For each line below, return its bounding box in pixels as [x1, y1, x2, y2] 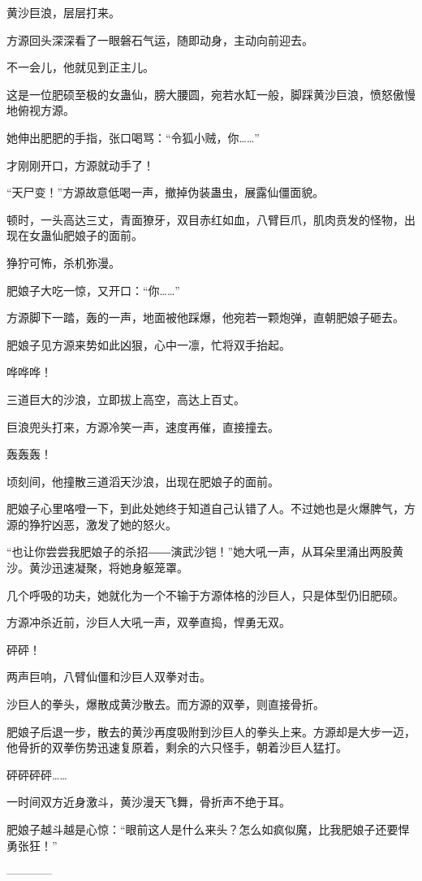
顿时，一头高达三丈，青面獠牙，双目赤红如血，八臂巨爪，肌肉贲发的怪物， [6, 210, 404, 228]
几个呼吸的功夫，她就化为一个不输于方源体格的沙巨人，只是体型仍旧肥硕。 [6, 586, 404, 603]
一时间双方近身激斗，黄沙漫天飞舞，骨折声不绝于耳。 [6, 793, 291, 810]
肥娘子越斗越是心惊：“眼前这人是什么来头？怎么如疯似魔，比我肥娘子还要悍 [6, 821, 410, 837]
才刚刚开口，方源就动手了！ [6, 156, 154, 173]
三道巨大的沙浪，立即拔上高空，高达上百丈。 [6, 390, 245, 407]
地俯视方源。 [6, 102, 75, 119]
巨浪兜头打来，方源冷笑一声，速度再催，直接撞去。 [6, 418, 279, 435]
